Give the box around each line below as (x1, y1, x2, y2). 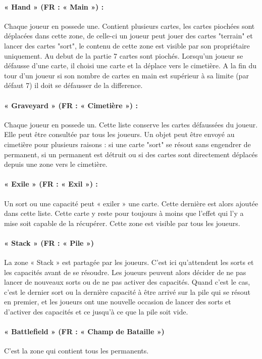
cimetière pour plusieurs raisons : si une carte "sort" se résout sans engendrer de (4, 139, 251, 149)
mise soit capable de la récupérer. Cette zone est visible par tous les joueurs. (4, 217, 240, 228)
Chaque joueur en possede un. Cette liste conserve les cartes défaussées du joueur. (4, 119, 258, 129)
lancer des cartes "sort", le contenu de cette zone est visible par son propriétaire (4, 40, 250, 51)
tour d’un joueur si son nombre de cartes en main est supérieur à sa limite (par (4, 70, 249, 80)
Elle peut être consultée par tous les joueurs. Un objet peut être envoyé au (4, 129, 235, 140)
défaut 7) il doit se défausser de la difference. (4, 80, 143, 91)
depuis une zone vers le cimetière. (4, 159, 108, 169)
